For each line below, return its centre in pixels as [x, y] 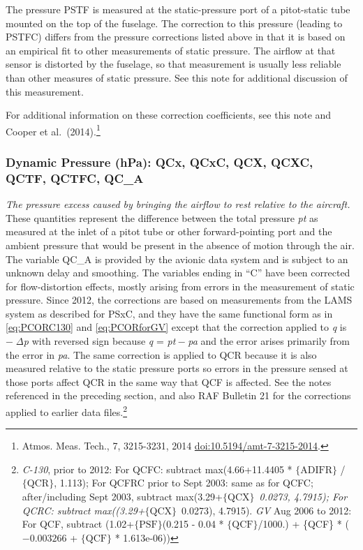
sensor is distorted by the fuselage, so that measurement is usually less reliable [173, 64]
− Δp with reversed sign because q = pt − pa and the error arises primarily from [178, 341]
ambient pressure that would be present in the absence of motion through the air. [180, 245]
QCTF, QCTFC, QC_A [75, 178]
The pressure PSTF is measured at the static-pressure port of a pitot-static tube [178, 9]
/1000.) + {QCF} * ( [303, 524]
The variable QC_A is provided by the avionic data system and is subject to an [177, 259]
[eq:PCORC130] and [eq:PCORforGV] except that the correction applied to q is [176, 327]
